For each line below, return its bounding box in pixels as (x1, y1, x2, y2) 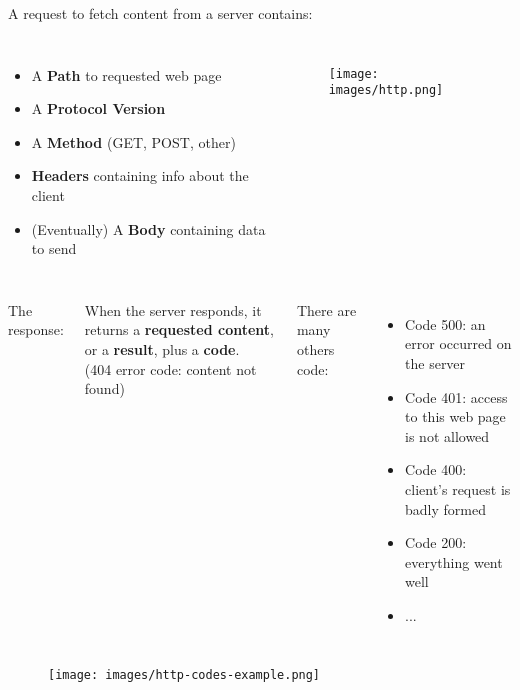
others (296, 338, 335, 359)
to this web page (405, 406, 506, 427)
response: (8, 319, 64, 340)
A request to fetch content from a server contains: (8, 3, 313, 23)
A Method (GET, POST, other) (31, 131, 236, 152)
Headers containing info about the (31, 165, 249, 186)
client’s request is (405, 478, 511, 499)
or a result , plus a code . (84, 338, 240, 359)
